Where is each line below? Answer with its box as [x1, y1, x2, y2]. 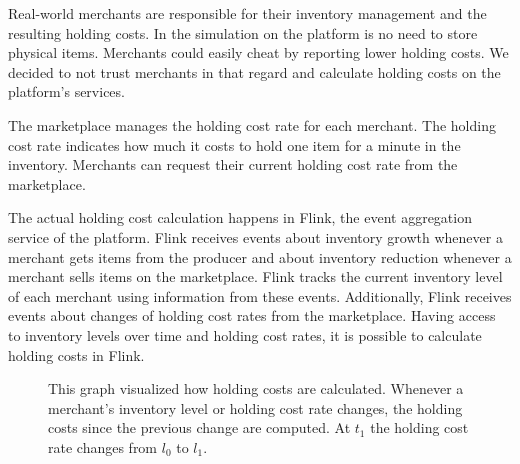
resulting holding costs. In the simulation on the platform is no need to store [8, 22, 478, 43]
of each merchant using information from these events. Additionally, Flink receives [8, 285, 512, 306]
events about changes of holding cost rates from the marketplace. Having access [8, 305, 496, 326]
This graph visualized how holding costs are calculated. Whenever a [48, 378, 464, 399]
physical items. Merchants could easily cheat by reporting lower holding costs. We [8, 42, 509, 63]
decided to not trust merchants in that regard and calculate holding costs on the [8, 61, 501, 82]
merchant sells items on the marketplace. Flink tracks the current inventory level [8, 266, 503, 287]
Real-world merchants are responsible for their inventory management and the [8, 3, 487, 23]
